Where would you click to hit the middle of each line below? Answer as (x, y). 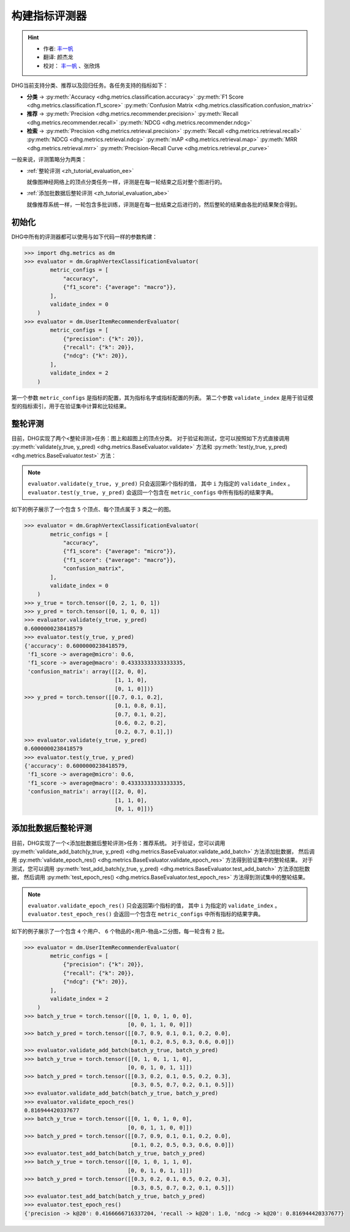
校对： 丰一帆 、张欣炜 (72, 66)
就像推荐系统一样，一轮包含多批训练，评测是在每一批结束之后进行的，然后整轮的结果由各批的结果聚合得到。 (163, 204)
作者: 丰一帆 (58, 48)
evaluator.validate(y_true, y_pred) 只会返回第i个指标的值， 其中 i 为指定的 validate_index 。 (161, 484)
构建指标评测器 (49, 16)
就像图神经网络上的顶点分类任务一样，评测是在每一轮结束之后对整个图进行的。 (126, 182)
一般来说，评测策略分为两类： (49, 159)
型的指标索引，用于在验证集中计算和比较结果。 (70, 406)
